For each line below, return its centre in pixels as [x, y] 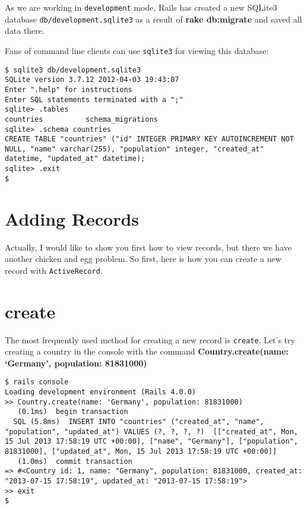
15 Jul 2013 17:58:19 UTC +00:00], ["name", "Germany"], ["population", [151, 442]
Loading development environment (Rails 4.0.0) [101, 392]
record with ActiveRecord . [54, 270]
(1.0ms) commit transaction [75, 461]
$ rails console [37, 382]
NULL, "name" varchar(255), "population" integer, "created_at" [134, 149]
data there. [25, 31]
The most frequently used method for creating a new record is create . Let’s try [150, 339]
